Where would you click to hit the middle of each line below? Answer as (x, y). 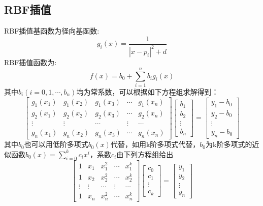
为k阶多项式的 (229, 144)
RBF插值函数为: (30, 62)
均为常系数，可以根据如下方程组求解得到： (147, 91)
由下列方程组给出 (145, 154)
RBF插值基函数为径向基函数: (52, 31)
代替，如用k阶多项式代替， (155, 144)
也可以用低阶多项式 (56, 144)
